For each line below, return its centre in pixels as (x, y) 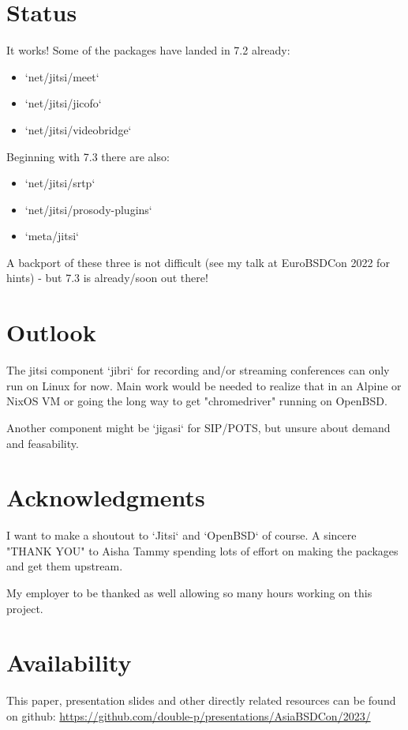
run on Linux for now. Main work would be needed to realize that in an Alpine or (204, 385)
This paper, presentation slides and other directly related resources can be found (201, 700)
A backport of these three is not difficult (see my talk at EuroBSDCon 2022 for (198, 262)
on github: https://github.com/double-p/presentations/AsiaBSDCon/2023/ (189, 715)
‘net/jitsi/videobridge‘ (78, 129)
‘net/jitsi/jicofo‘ (63, 103)
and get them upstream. (65, 566)
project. (25, 608)
